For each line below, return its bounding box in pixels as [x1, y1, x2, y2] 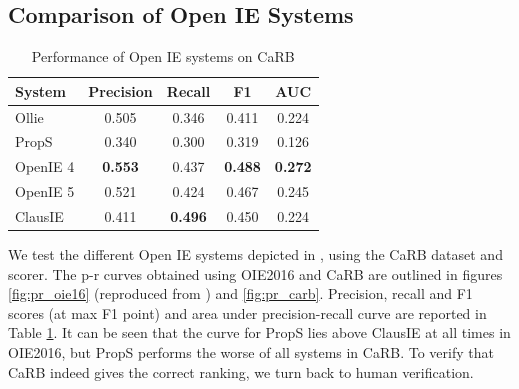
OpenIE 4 [15, 156, 75, 177]
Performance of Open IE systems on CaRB [31, 46, 295, 67]
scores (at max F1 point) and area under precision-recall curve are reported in [8, 302, 487, 323]
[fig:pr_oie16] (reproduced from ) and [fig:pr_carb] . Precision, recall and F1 [8, 283, 473, 304]
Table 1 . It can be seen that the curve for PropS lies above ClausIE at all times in [8, 322, 511, 343]
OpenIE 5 [15, 181, 75, 202]
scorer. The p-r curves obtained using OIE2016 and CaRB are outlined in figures [8, 263, 503, 284]
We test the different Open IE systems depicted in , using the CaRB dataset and [8, 244, 503, 265]
